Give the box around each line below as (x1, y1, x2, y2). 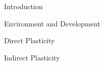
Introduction (4, 1, 43, 11)
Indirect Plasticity (4, 52, 60, 62)
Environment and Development (4, 18, 100, 28)
